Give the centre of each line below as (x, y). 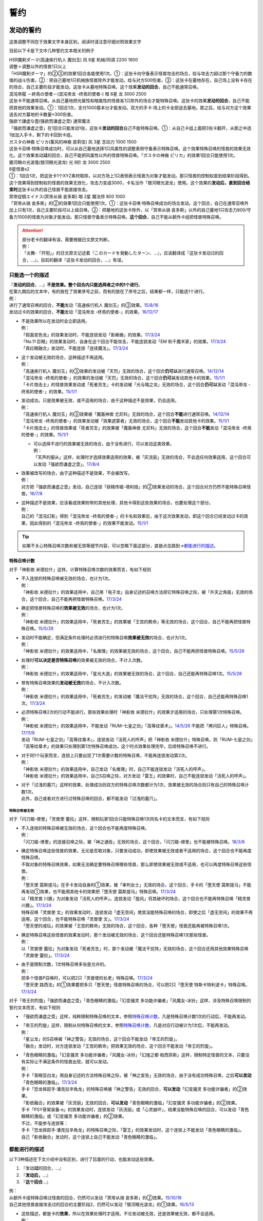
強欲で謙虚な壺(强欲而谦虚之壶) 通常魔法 (50, 121)
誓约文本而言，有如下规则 (35, 1007)
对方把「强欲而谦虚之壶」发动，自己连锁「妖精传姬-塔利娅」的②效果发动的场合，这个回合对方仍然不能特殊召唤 (134, 486)
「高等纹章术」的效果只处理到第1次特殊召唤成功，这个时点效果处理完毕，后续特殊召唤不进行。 (116, 746)
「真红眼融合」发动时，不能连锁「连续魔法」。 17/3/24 (75, 348)
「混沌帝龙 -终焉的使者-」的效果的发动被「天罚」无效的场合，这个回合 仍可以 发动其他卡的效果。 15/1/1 (123, 378)
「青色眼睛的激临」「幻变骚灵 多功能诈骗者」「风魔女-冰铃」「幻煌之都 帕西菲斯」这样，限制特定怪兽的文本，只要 (133, 1054)
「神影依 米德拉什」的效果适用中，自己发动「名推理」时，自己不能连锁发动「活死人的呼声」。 (114, 769)
